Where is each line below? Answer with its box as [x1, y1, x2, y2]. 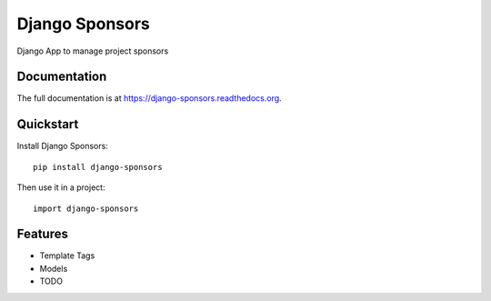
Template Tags [39, 250, 95, 261]
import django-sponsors [33, 203, 139, 214]
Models [39, 263, 68, 274]
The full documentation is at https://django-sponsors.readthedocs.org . [16, 93, 282, 104]
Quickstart [16, 116, 79, 132]
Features [16, 226, 68, 242]
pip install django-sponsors [33, 162, 163, 172]
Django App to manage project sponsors [16, 45, 169, 56]
